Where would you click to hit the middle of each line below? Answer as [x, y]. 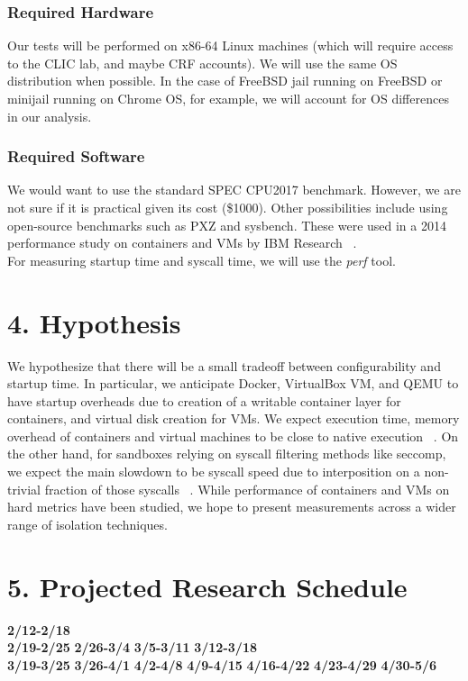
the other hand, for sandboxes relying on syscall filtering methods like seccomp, [227, 454]
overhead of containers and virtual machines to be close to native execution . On [233, 436]
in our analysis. [50, 116]
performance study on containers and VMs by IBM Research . [182, 243]
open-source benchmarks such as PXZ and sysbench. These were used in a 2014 [227, 225]
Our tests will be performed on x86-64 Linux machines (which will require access [230, 45]
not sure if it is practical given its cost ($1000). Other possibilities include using [228, 207]
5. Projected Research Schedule [207, 586]
